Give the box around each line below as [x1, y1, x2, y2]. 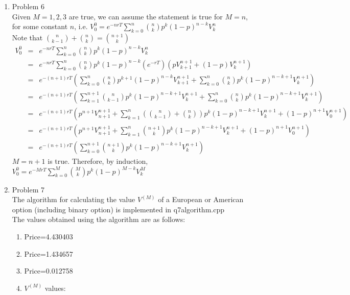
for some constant [12, 21, 68, 32]
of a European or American [158, 194, 244, 205]
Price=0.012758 [24, 265, 73, 276]
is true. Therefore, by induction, [48, 156, 148, 166]
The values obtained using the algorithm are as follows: [12, 214, 185, 225]
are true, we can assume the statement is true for [68, 11, 223, 21]
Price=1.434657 [24, 248, 73, 259]
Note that [12, 32, 43, 42]
